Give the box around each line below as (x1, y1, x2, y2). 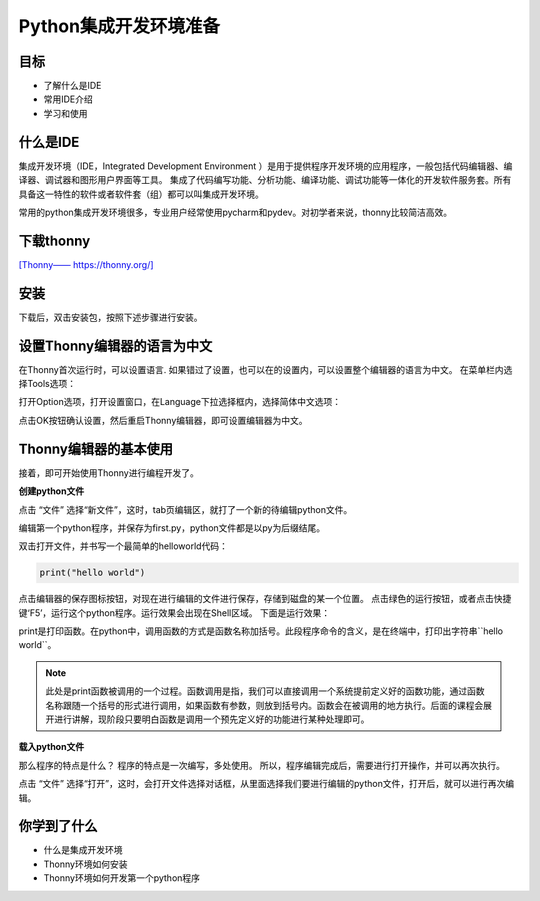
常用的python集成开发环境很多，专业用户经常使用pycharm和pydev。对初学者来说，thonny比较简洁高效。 (18, 206, 453, 218)
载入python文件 (18, 741, 85, 753)
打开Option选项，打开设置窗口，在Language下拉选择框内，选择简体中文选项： (18, 396, 342, 408)
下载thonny (18, 232, 91, 249)
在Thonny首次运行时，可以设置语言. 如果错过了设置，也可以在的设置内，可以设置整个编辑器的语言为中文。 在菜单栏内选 (18, 363, 513, 375)
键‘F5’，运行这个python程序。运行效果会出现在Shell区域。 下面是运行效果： (18, 606, 330, 619)
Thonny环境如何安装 (43, 858, 128, 870)
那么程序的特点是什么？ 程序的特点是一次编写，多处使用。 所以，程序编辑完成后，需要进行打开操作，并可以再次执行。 (18, 759, 505, 771)
